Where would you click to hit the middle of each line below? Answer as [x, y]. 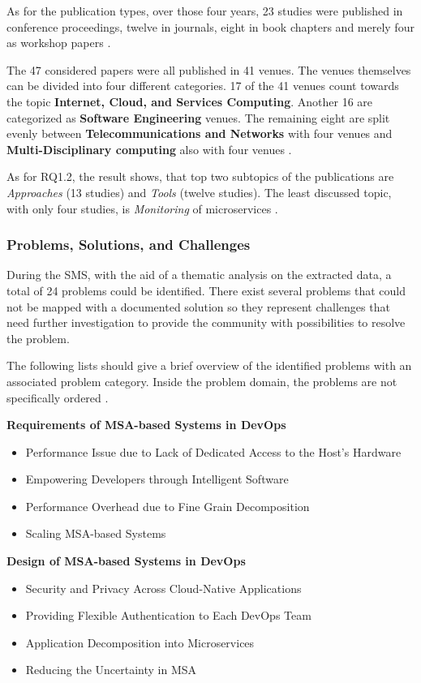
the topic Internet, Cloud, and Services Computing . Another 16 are [190, 101]
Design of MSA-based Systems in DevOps [126, 561]
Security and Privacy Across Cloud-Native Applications [163, 588]
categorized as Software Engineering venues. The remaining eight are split [198, 117]
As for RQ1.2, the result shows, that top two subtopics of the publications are [200, 176]
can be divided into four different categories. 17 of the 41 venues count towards [203, 86]
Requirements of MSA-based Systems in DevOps [146, 425]
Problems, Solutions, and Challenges [129, 245]
